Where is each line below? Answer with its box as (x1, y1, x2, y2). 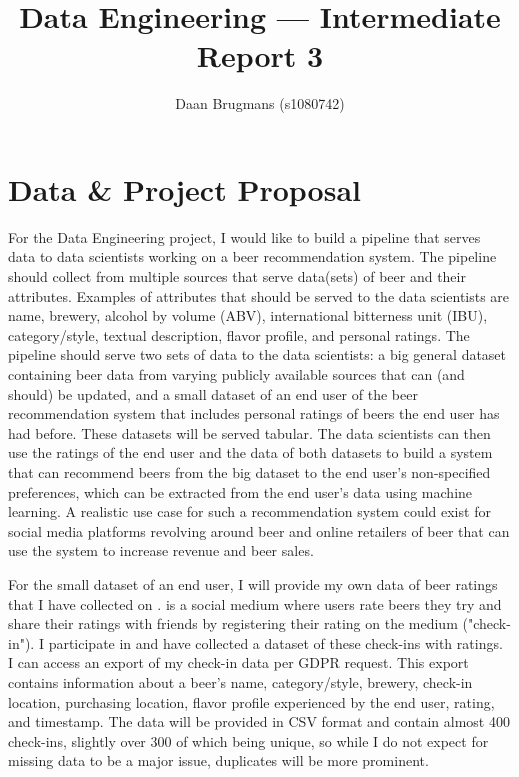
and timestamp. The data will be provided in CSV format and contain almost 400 (8, 711, 510, 732)
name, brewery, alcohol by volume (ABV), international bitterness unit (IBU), (8, 305, 488, 326)
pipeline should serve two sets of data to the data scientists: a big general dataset (8, 344, 507, 365)
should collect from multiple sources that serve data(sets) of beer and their (8, 266, 466, 287)
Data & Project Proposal (8, 168, 361, 209)
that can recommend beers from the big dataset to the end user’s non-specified (8, 461, 491, 482)
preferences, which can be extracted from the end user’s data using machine (8, 481, 473, 502)
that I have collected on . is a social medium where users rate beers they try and (8, 593, 502, 614)
